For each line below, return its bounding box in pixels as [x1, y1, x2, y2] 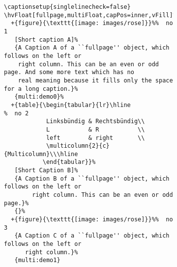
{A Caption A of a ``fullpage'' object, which [14, 44, 170, 52]
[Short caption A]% [14, 36, 78, 43]
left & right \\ [46, 134, 145, 141]
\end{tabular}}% [42, 159, 96, 166]
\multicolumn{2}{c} [46, 142, 110, 150]
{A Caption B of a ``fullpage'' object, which [14, 175, 170, 182]
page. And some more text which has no [4, 69, 134, 76]
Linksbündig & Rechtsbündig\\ [46, 118, 145, 125]
